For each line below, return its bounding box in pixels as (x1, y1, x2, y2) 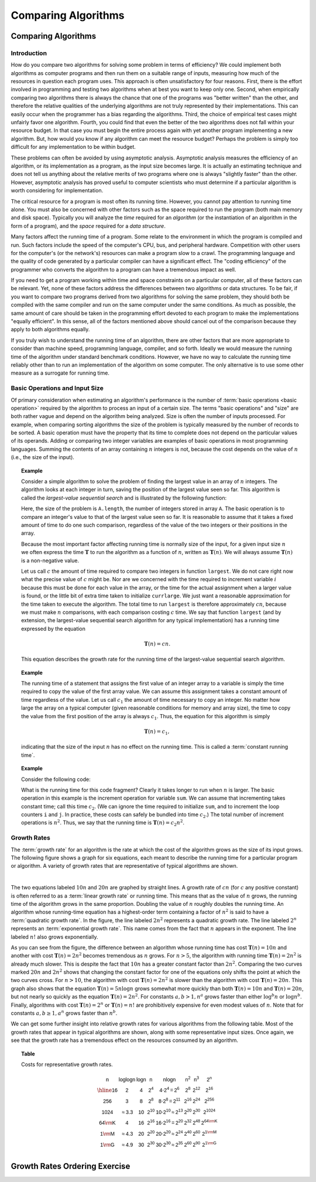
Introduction (11, 49, 47, 57)
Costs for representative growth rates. (21, 1061, 114, 1068)
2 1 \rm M (202, 1129, 217, 1137)
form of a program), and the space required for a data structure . (11, 222, 166, 229)
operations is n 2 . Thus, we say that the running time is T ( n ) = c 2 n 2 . (21, 818, 184, 828)
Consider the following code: (21, 776, 91, 783)
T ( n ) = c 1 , (144, 728, 170, 736)
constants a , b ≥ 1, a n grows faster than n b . (11, 1009, 118, 1017)
